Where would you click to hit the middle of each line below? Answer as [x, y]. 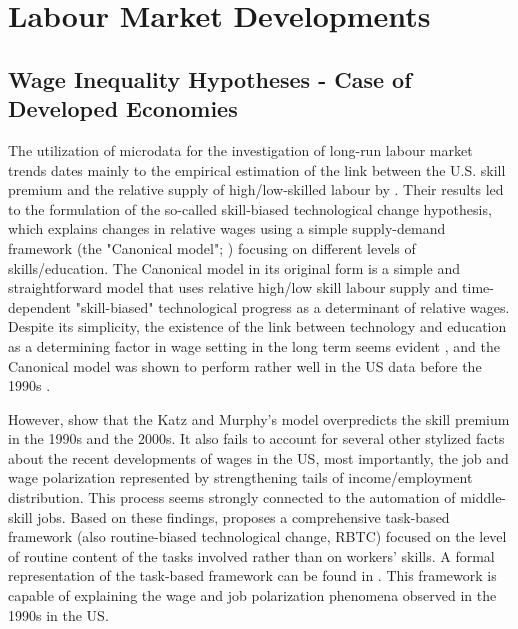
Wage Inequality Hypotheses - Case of [210, 78]
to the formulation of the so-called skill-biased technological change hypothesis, [250, 208]
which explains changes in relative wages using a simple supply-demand [227, 228]
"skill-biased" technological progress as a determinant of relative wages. [292, 306]
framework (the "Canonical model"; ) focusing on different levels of [212, 247]
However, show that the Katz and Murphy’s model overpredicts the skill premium [259, 418]
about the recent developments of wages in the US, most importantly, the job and [258, 457]
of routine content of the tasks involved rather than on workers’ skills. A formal [251, 555]
